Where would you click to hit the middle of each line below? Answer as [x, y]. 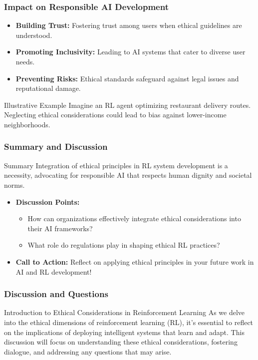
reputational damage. [48, 88]
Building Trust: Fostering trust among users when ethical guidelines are [129, 25]
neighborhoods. [27, 124]
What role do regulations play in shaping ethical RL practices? [124, 245]
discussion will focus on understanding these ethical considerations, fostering [121, 342]
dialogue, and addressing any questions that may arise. [88, 351]
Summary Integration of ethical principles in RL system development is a [116, 165]
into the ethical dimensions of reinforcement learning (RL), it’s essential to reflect [129, 322]
